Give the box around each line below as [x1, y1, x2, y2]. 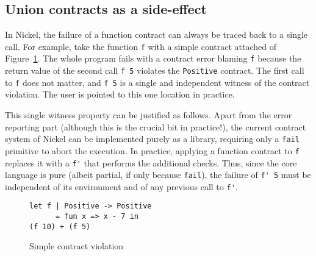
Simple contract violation [29, 240, 124, 252]
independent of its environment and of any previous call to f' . [5, 180, 238, 193]
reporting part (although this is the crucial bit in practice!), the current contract [5, 120, 306, 133]
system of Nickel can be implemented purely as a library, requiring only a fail [5, 132, 300, 145]
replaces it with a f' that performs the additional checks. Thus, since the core [5, 156, 297, 169]
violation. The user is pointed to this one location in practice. [5, 88, 235, 101]
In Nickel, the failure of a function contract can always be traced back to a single [5, 28, 308, 41]
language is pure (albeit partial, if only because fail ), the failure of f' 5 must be [5, 168, 311, 181]
